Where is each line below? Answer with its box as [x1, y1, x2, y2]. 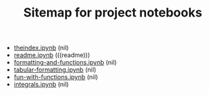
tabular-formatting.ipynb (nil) [13, 65, 97, 74]
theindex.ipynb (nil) [13, 43, 69, 52]
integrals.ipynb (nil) [13, 81, 69, 89]
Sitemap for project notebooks [23, 5, 203, 21]
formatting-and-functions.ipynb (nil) [13, 59, 117, 67]
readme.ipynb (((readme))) [13, 51, 91, 59]
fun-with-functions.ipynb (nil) [13, 73, 98, 81]
